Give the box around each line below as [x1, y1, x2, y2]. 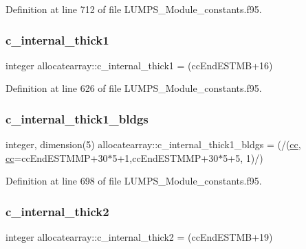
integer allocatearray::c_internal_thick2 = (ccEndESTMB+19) [6, 230, 273, 244]
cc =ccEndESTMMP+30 [6, 150, 108, 165]
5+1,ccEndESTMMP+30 [112, 150, 219, 165]
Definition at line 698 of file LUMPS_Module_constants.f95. [6, 174, 262, 188]
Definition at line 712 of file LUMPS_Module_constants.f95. [6, 2, 262, 16]
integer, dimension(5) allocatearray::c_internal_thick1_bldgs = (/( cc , [6, 137, 301, 152]
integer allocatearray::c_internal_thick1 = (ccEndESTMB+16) [6, 58, 273, 72]
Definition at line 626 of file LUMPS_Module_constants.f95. [6, 81, 262, 95]
